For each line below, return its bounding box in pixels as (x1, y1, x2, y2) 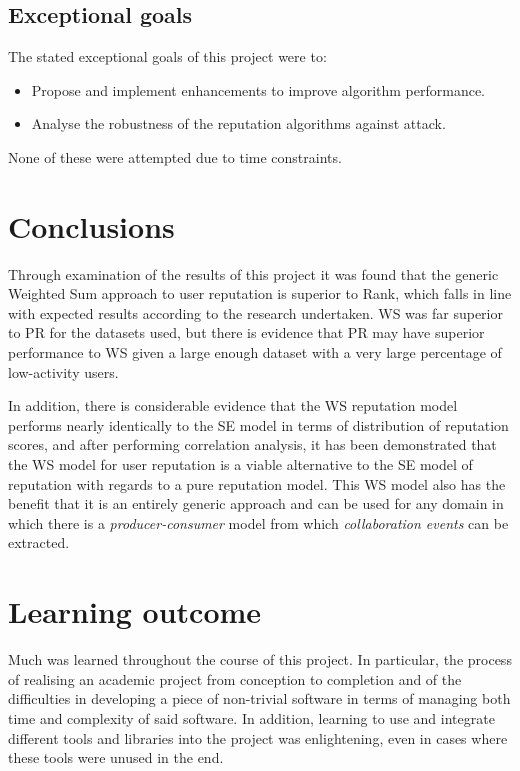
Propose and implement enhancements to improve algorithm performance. (31, 79, 486, 100)
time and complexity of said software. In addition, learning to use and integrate (8, 707, 495, 728)
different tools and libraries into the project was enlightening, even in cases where (8, 727, 508, 748)
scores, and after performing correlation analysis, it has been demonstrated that (8, 434, 497, 455)
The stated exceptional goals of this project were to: (8, 46, 327, 67)
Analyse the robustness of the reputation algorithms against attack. (31, 113, 446, 134)
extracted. (8, 532, 70, 553)
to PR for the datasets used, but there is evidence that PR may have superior (8, 322, 485, 343)
